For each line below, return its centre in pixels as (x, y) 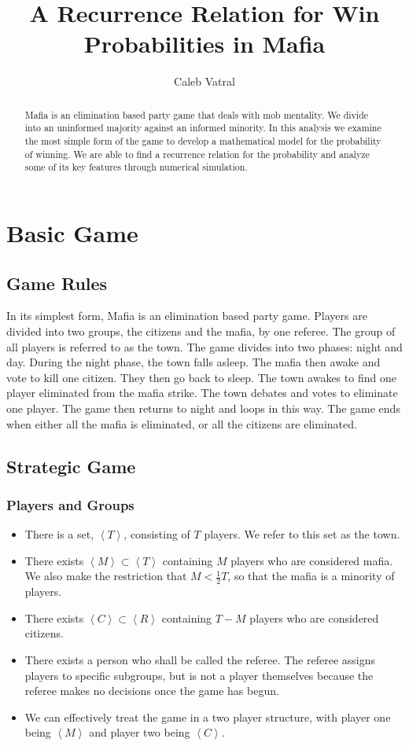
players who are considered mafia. (312, 560)
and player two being (140, 732)
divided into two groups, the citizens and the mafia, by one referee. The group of (201, 331)
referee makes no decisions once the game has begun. (152, 691)
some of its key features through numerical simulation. (136, 167)
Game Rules (57, 283)
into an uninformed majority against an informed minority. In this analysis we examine (203, 128)
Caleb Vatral (204, 81)
